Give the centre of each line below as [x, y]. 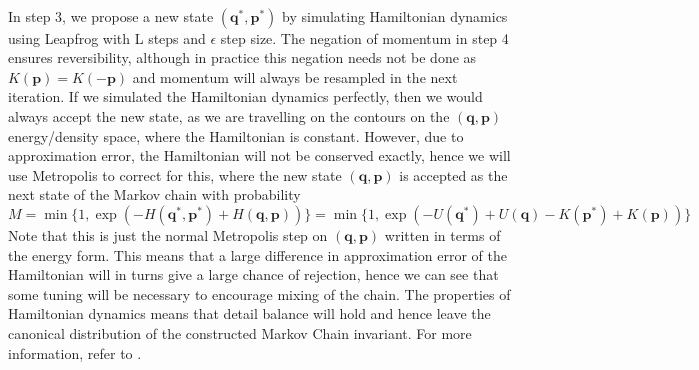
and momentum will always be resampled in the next [295, 76]
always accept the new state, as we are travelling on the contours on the [229, 115]
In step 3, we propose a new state [111, 15]
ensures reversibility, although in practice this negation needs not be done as [242, 57]
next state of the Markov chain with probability [154, 194]
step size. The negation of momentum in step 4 [364, 37]
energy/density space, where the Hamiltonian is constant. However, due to [236, 135]
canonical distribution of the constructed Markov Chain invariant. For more [240, 332]
